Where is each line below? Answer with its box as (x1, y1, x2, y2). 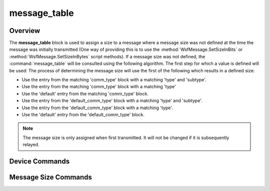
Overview (9, 26, 40, 35)
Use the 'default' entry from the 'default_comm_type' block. (21, 111, 145, 117)
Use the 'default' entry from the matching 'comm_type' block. (21, 90, 148, 97)
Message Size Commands (9, 173, 92, 182)
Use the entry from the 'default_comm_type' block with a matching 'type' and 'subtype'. (21, 98, 202, 104)
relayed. (22, 142, 39, 148)
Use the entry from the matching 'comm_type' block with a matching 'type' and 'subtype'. (21, 77, 207, 83)
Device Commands (9, 157, 70, 166)
